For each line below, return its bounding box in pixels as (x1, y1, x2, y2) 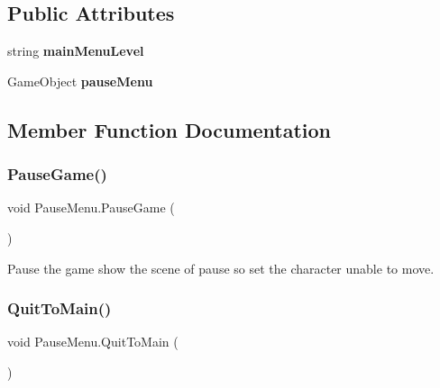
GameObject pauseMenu (7, 71, 153, 90)
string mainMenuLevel (7, 41, 144, 60)
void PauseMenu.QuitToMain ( (7, 332, 179, 351)
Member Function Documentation (7, 115, 332, 143)
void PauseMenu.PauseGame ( (7, 198, 175, 217)
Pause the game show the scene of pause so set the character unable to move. (7, 258, 435, 277)
